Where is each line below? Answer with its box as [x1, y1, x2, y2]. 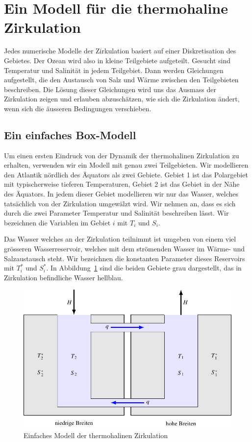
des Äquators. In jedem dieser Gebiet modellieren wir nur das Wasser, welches [4, 189, 238, 199]
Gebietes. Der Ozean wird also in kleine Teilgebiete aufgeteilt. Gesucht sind [4, 55, 230, 65]
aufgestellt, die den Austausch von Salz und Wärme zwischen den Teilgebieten [4, 74, 239, 85]
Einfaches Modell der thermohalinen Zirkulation [24, 430, 168, 440]
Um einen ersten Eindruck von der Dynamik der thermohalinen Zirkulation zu [4, 150, 239, 160]
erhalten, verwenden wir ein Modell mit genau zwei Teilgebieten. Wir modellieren [4, 160, 249, 170]
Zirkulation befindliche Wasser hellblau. [4, 272, 123, 282]
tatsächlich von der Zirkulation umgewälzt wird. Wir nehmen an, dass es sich [4, 198, 236, 208]
